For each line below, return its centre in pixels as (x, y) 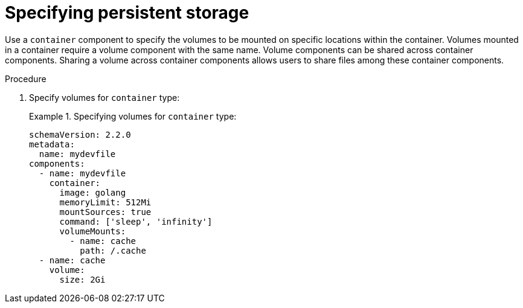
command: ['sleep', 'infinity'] (136, 221)
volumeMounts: (93, 231)
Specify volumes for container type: (104, 97)
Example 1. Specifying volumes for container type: (133, 116)
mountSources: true (105, 212)
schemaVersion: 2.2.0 (80, 134)
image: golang (93, 192)
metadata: (52, 144)
